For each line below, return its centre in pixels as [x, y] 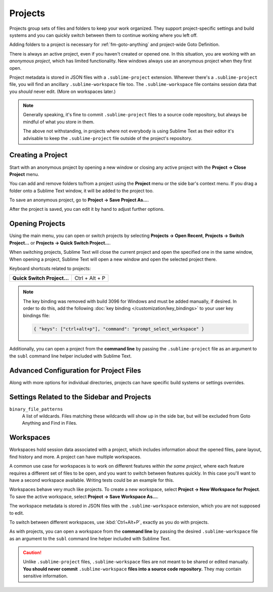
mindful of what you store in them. [59, 122]
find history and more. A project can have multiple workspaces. [75, 457]
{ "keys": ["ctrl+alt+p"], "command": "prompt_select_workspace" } [119, 329]
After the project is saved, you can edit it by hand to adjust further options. [87, 209]
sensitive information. [45, 576]
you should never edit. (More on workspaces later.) [62, 92]
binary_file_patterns [36, 409]
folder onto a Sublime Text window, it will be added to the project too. [82, 191]
